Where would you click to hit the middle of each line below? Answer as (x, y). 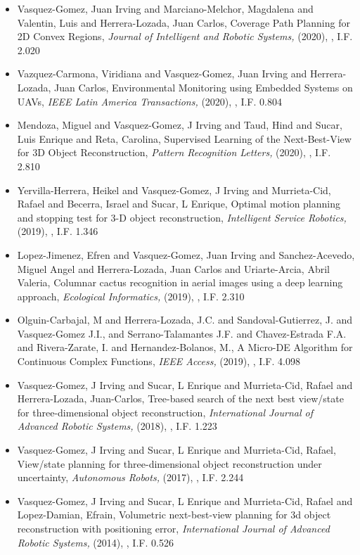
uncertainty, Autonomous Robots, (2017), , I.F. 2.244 (130, 477)
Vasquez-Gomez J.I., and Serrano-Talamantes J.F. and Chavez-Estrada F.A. (182, 333)
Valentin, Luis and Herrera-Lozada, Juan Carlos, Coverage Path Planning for (184, 22)
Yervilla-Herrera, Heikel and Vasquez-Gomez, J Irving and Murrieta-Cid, (174, 190)
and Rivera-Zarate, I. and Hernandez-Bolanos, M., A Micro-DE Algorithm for (185, 347)
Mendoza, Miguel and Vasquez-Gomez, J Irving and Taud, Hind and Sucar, (180, 125)
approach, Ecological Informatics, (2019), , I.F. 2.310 (131, 296)
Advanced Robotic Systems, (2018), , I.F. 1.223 (117, 426)
